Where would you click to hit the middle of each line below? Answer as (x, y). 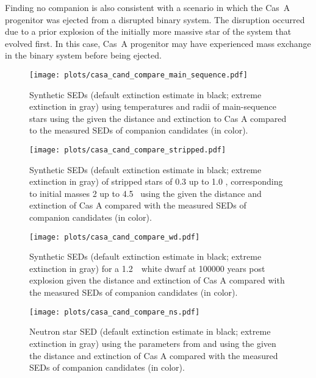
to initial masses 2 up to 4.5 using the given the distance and (145, 193)
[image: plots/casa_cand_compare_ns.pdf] (115, 312)
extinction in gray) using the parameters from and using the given (153, 343)
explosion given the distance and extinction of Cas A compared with (157, 280)
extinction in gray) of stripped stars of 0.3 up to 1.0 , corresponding (156, 181)
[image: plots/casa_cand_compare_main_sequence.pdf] (138, 75)
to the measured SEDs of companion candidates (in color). (139, 130)
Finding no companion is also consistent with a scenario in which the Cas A (148, 7)
